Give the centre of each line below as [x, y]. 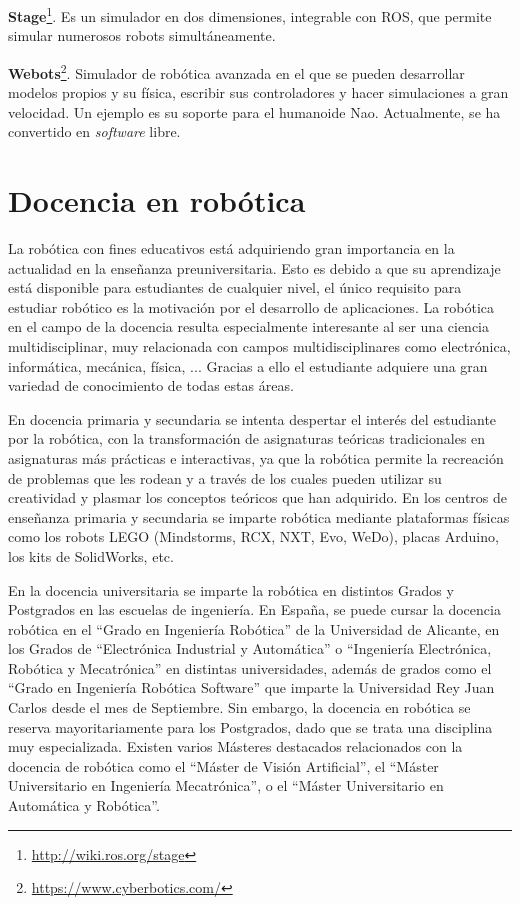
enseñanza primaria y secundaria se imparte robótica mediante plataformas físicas [259, 516]
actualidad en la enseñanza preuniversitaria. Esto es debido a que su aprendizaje [254, 267]
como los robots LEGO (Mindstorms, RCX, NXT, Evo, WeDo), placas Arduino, [253, 536]
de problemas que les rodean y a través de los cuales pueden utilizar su [225, 477]
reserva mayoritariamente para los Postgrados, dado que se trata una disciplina [250, 726]
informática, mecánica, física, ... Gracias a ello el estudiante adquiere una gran [248, 365]
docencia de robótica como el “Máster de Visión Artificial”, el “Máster [223, 765]
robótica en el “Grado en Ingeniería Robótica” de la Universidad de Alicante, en [254, 628]
